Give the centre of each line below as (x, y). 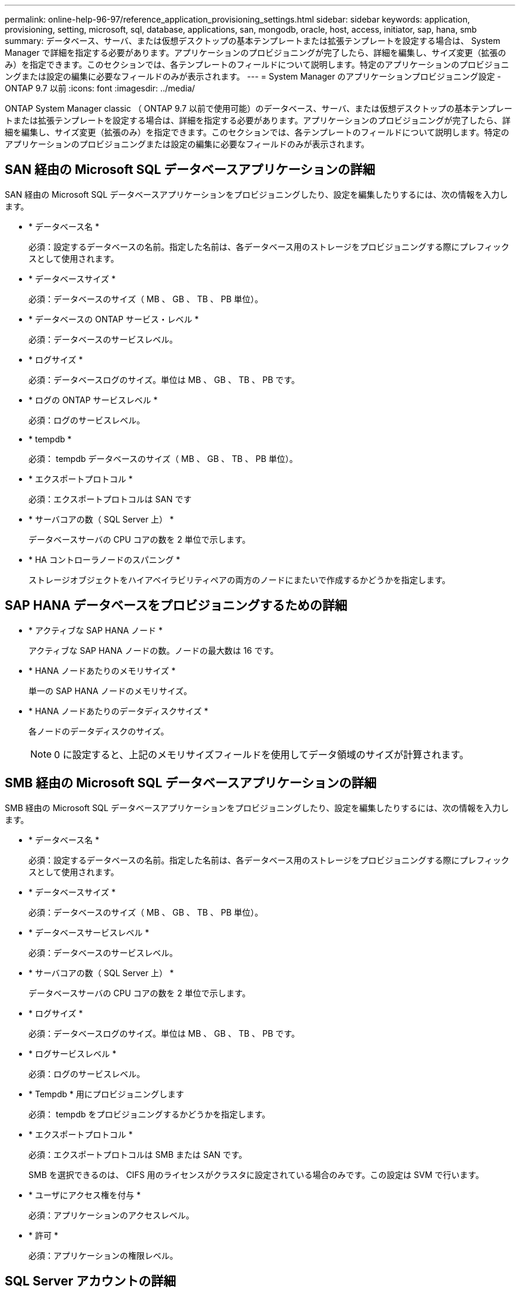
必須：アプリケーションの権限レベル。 (103, 1255)
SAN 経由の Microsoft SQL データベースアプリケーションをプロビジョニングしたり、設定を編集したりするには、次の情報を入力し (256, 194)
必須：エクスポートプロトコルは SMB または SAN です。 (138, 1154)
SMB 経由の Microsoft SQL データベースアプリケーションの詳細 (191, 783)
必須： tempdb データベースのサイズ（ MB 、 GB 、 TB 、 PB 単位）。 (163, 458)
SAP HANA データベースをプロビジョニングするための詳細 (176, 606)
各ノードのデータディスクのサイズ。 (99, 731)
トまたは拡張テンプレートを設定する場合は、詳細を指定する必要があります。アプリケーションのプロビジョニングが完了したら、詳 (258, 120)
